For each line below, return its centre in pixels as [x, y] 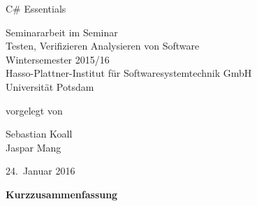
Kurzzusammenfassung [62, 194]
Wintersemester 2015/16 [58, 59]
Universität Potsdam [50, 86]
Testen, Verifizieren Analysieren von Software [103, 46]
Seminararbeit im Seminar [62, 32]
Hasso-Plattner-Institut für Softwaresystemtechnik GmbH [129, 73]
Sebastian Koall [39, 134]
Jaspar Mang [34, 147]
